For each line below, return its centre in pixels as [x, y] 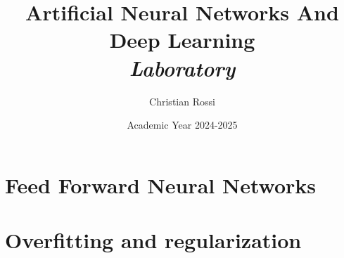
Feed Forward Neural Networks [161, 185]
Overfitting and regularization [153, 240]
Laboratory [182, 67]
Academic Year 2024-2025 [182, 125]
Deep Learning [182, 40]
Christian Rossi [182, 101]
